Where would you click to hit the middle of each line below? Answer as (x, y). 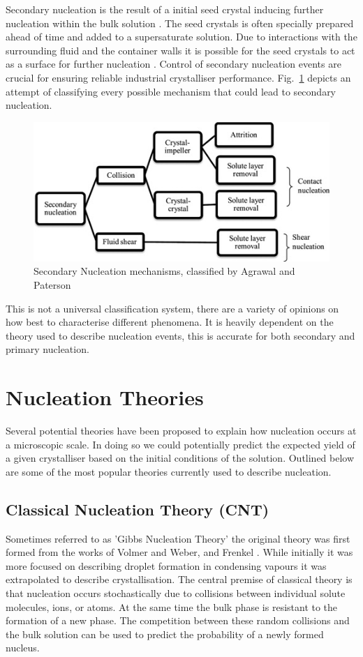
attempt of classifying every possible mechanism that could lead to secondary (171, 91)
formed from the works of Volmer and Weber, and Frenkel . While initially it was (179, 552)
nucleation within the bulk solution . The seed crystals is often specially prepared (180, 23)
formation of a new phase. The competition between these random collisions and (178, 620)
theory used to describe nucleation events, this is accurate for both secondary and (180, 335)
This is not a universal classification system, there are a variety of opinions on (172, 308)
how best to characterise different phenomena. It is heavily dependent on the (170, 322)
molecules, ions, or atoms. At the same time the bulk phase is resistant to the (172, 606)
